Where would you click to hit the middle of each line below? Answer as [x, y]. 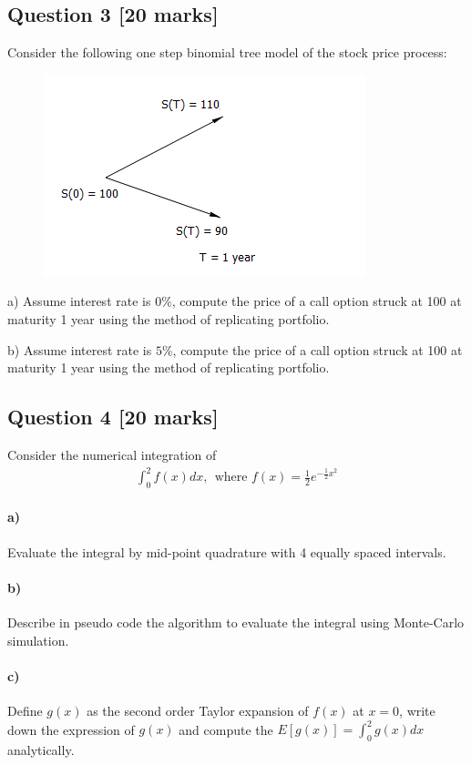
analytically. [41, 749]
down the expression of [71, 729]
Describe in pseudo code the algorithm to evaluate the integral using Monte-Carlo [236, 622]
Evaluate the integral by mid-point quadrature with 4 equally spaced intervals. [227, 551]
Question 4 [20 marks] [113, 417]
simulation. [38, 640]
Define [25, 711]
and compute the [226, 729]
